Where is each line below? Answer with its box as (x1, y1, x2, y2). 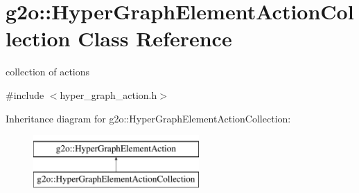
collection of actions (6, 64, 90, 79)
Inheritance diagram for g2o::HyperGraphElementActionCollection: (6, 111, 291, 125)
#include (6, 87, 44, 102)
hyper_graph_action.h (60, 87, 157, 102)
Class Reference (78, 24, 232, 53)
